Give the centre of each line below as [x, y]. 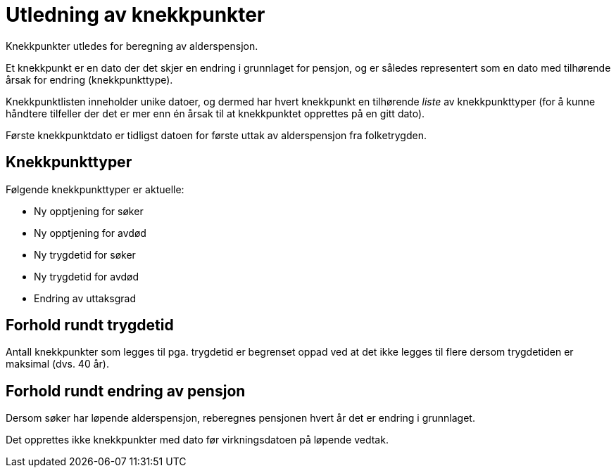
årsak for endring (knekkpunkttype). [89, 79]
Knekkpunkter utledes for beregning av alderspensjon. [132, 46]
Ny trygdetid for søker [85, 254]
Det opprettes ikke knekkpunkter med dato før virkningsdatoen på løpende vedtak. [197, 440]
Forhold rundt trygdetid [90, 325]
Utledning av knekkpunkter [136, 15]
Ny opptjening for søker [89, 211]
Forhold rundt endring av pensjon [126, 391]
